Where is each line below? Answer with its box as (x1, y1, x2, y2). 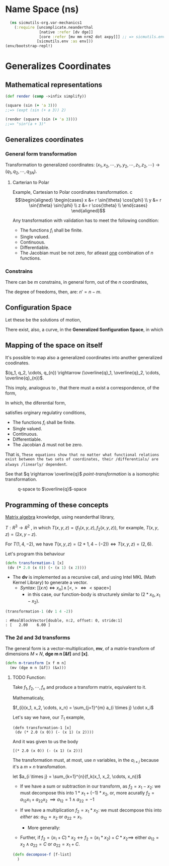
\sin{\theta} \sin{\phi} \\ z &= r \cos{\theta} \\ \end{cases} (29, 202, 148, 208)
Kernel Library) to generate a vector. (12, 580, 88, 586)
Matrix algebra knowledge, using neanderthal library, (5, 514, 115, 520)
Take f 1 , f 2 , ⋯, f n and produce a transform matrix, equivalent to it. (12, 684, 147, 691)
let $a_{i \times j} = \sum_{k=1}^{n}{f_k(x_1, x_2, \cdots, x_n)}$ (12, 773, 142, 779)
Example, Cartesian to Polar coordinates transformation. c (12, 189, 133, 195)
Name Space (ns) (5, 4, 79, 15)
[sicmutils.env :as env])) (37, 39, 94, 44)
